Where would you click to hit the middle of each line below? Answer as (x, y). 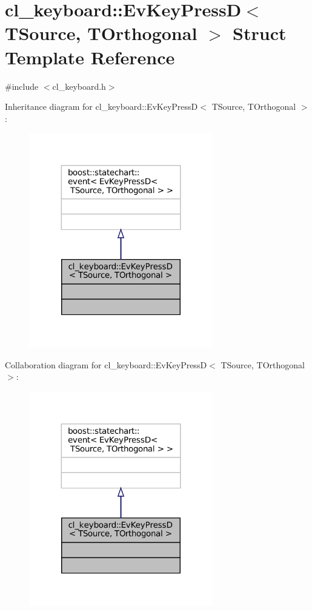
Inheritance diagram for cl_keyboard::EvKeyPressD (101, 106)
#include (22, 86)
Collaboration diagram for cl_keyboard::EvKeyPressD (106, 364)
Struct (260, 33)
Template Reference (90, 57)
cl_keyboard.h (79, 86)
